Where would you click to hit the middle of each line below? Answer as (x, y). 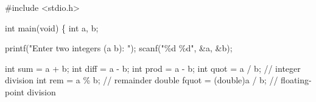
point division (30, 91)
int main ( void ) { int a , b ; (52, 27)
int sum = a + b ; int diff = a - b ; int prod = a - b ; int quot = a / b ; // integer (153, 68)
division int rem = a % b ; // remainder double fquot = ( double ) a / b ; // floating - (158, 80)
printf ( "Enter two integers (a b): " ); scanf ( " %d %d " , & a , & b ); (119, 48)
